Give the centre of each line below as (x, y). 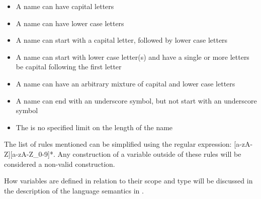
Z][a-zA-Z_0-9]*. (30, 154)
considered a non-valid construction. (60, 164)
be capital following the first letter (69, 67)
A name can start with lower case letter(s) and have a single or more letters (133, 57)
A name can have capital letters (65, 6)
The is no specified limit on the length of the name (94, 127)
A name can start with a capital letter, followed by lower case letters (122, 40)
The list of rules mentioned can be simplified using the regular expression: (118, 144)
